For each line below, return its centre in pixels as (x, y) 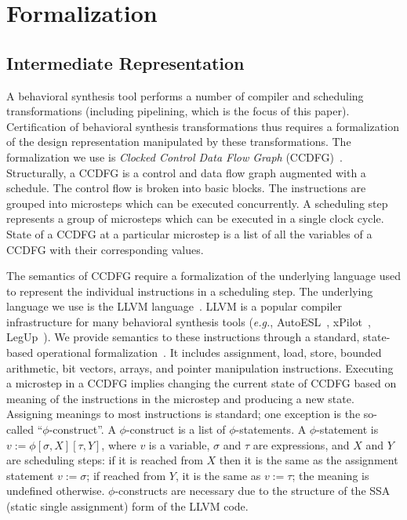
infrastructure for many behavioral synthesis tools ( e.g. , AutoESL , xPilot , (189, 321)
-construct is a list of (176, 429)
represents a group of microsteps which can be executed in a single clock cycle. (195, 218)
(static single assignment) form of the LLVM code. (127, 506)
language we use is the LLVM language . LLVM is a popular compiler (174, 306)
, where (119, 444)
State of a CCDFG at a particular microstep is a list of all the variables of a (189, 233)
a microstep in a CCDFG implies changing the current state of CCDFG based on (202, 383)
